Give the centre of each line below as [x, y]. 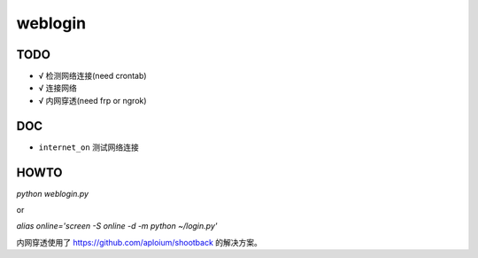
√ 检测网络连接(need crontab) [93, 76]
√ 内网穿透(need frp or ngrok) [93, 100]
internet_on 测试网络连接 [89, 147]
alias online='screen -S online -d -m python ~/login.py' [117, 226]
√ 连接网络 [58, 88]
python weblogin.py [52, 193]
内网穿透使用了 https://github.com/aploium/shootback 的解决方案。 [139, 242]
